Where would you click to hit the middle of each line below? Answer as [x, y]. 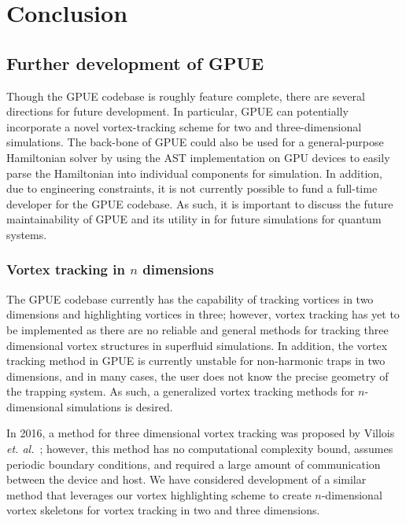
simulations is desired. [120, 406]
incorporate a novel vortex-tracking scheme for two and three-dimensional [184, 126]
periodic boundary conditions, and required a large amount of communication [194, 464]
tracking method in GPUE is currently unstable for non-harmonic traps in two [196, 361]
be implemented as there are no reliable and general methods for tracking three [197, 329]
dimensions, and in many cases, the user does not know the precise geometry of [197, 376]
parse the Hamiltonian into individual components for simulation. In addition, [194, 173]
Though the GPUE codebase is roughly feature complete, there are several [186, 96]
